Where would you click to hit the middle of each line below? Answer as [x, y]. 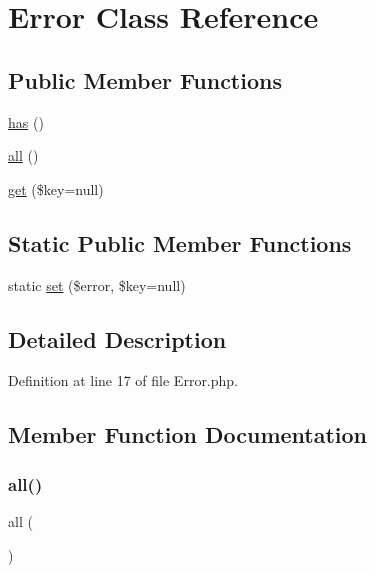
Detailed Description [117, 338]
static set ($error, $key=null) [97, 284]
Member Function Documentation [188, 434]
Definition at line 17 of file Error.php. [123, 380]
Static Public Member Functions [180, 242]
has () [26, 121]
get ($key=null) [56, 188]
